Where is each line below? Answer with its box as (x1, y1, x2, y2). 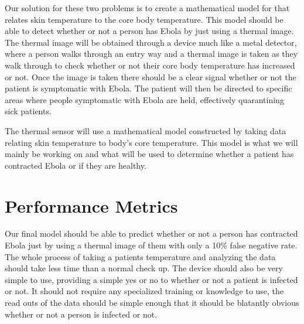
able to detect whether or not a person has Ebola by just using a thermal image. (5, 25, 294, 37)
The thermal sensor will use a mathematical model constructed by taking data (5, 124, 286, 137)
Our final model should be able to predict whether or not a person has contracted (5, 227, 298, 240)
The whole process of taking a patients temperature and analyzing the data (5, 250, 276, 262)
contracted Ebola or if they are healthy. (5, 159, 146, 171)
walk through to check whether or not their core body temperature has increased (5, 59, 295, 71)
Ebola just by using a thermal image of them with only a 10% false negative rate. (5, 239, 298, 251)
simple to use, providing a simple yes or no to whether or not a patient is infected (5, 273, 298, 285)
